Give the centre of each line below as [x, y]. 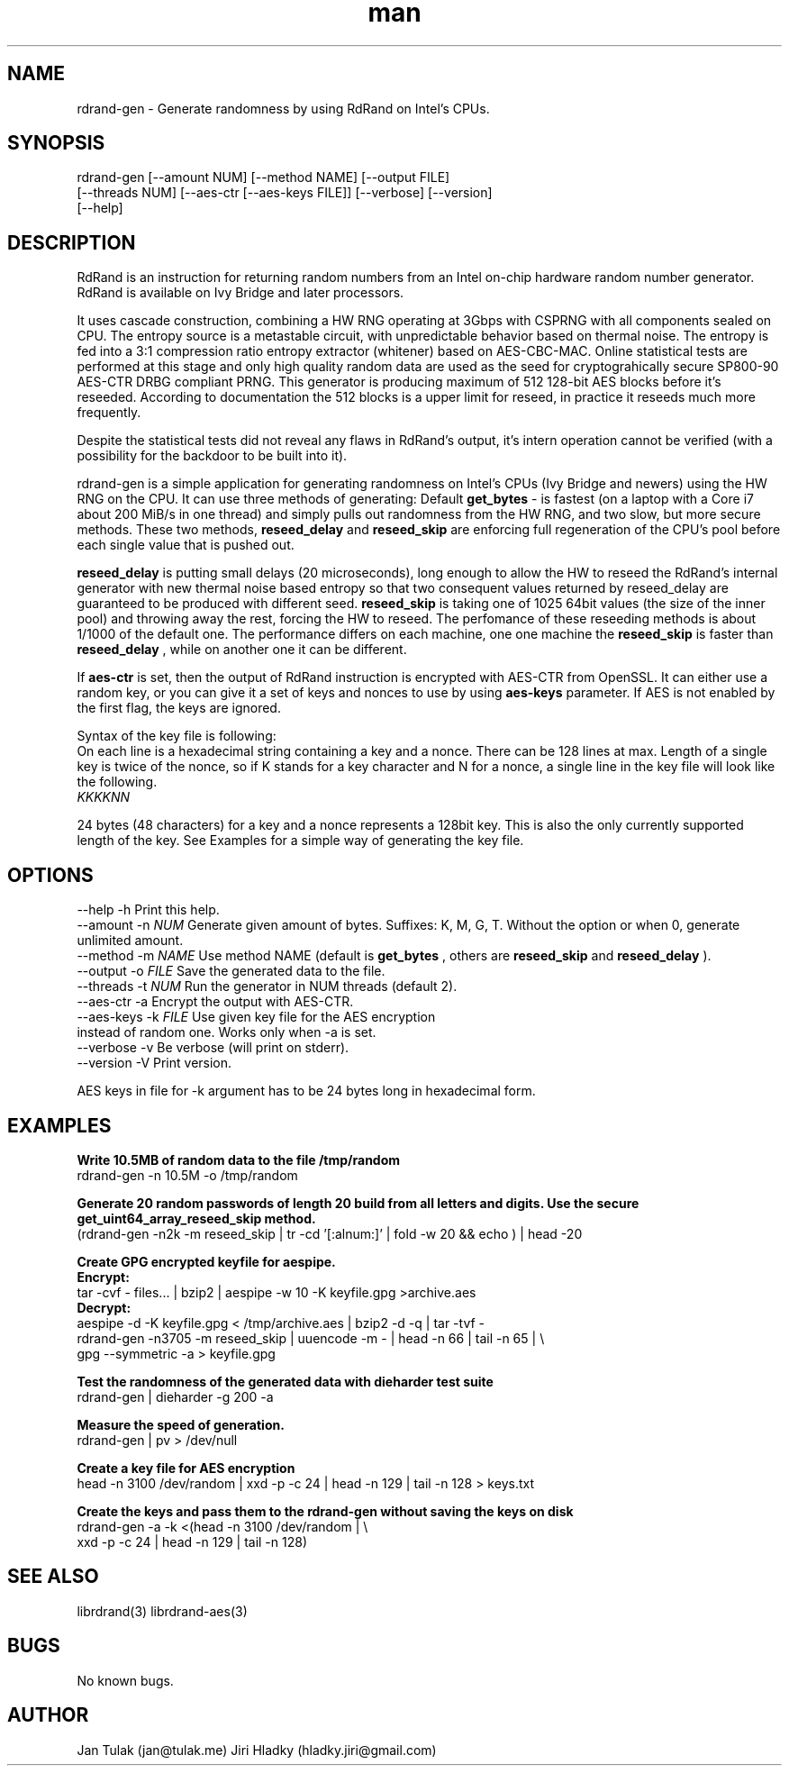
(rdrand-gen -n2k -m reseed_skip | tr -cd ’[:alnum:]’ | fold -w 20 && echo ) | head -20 [330, 1233]
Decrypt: [104, 1307]
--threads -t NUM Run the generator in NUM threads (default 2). [267, 987]
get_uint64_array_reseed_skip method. [196, 1218]
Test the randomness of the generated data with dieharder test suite [285, 1381]
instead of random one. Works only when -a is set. [227, 1032]
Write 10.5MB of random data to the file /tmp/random [239, 1159]
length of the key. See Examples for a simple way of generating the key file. [300, 841]
